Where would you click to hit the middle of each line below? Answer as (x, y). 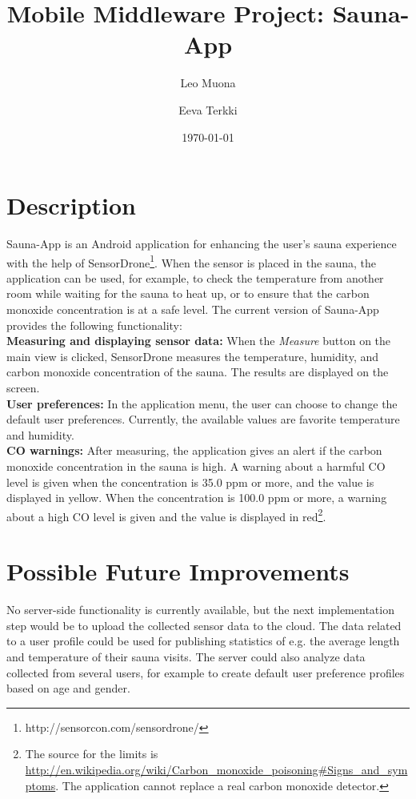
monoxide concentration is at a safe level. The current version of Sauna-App (193, 309)
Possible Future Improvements (178, 571)
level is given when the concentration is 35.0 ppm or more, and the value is (190, 482)
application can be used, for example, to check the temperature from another (195, 277)
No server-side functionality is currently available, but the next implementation (200, 610)
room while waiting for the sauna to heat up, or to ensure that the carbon (188, 293)
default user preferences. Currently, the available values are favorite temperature (203, 419)
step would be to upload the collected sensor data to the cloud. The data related (204, 625)
